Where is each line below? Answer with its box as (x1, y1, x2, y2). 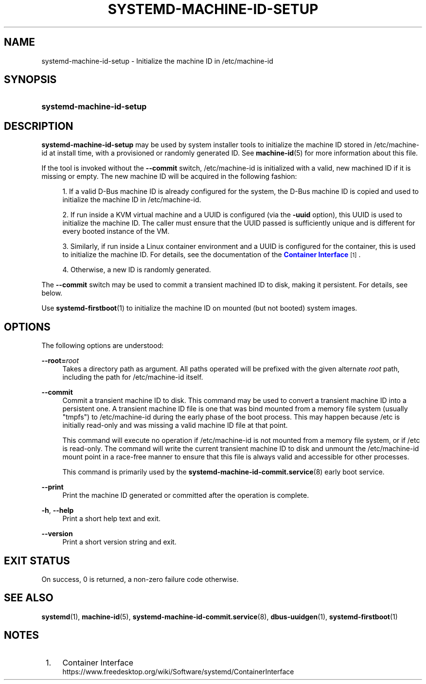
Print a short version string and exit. (62, 538, 177, 546)
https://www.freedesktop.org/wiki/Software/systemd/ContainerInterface (62, 667, 294, 676)
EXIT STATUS (4, 554, 70, 567)
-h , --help (41, 506, 74, 515)
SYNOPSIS (4, 73, 57, 86)
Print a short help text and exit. (62, 514, 160, 523)
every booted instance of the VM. (62, 227, 170, 236)
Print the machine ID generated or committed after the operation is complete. (62, 491, 309, 500)
